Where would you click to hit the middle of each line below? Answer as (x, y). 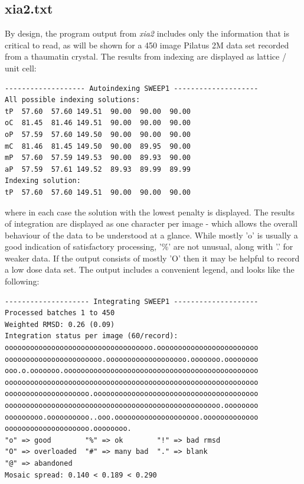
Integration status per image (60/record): (91, 336)
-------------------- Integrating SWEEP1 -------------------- (132, 301)
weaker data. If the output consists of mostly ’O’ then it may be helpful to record (152, 258)
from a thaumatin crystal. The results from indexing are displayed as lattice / (146, 56)
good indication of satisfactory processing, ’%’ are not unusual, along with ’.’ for (149, 246)
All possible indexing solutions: (73, 100)
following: (22, 281)
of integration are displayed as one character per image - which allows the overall (151, 223)
